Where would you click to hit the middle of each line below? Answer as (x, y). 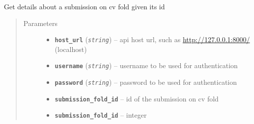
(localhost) (71, 49)
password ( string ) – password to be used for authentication (146, 82)
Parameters (40, 23)
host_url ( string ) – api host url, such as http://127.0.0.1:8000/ (152, 39)
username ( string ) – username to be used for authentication (146, 65)
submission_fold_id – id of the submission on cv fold (137, 98)
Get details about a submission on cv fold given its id (85, 6)
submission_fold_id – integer (101, 115)
